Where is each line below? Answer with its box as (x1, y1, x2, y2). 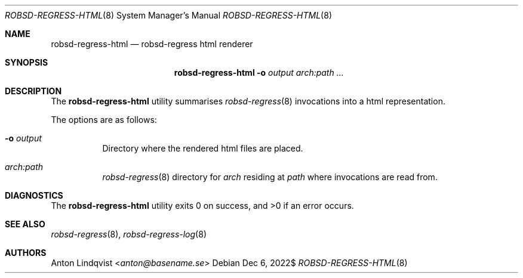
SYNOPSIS (5, 57, 48, 67)
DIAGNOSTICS (5, 190, 63, 200)
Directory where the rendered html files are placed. (102, 143, 303, 153)
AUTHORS (5, 248, 47, 258)
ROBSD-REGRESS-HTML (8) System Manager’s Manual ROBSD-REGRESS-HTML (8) (5, 10, 332, 20)
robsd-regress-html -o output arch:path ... (174, 67, 344, 78)
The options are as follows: (51, 115, 157, 125)
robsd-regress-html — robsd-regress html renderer (51, 39, 253, 49)
